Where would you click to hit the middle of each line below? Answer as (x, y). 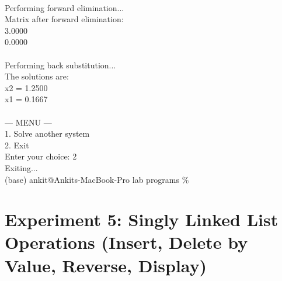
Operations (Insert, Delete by (126, 242)
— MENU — (28, 122)
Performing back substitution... (60, 65)
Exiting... (21, 167)
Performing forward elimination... (65, 7)
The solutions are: (37, 76)
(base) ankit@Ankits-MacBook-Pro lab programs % (97, 179)
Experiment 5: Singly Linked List (142, 219)
